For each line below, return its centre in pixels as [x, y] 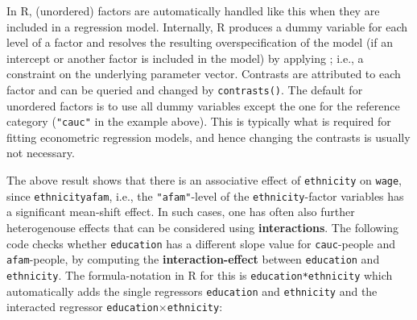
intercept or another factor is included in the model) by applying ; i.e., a [185, 58]
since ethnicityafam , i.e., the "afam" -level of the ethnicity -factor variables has [205, 195]
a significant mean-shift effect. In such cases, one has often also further [181, 212]
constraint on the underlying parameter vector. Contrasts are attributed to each [204, 74]
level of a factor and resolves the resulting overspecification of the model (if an [200, 42]
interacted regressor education [83, 307]
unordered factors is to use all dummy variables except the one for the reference [203, 105]
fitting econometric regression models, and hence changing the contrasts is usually [208, 137]
